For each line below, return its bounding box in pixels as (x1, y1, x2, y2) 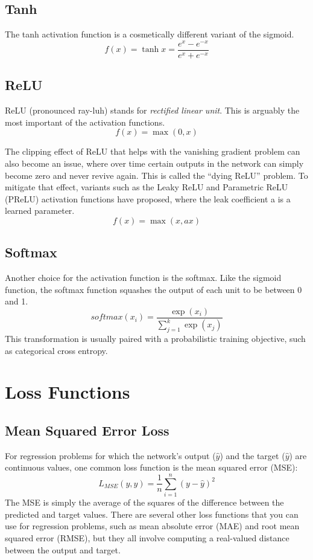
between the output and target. (5, 543, 121, 556)
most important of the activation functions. (5, 115, 165, 128)
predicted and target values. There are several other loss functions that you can (5, 507, 299, 520)
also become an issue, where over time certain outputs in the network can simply (5, 156, 304, 169)
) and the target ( (220, 449, 285, 462)
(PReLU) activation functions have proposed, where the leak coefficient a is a (5, 192, 291, 205)
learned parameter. (5, 204, 75, 217)
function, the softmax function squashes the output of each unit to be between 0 (5, 283, 302, 295)
